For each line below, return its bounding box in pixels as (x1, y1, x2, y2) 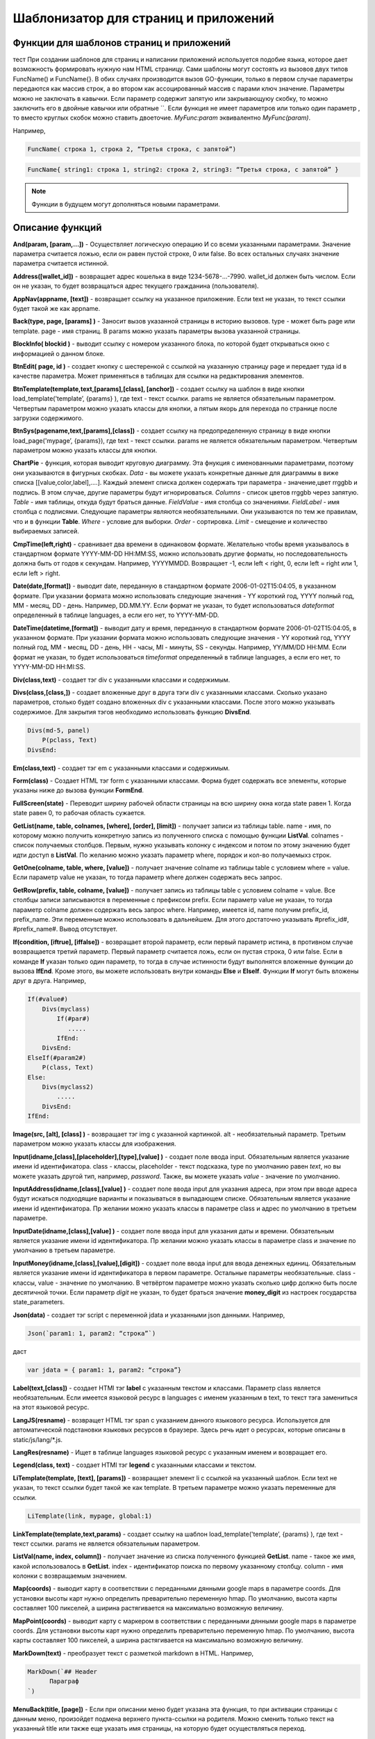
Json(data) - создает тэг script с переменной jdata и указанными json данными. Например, (12, 1311, 285, 1319)
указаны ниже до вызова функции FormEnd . (12, 786, 144, 794)
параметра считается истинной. (12, 259, 109, 268)
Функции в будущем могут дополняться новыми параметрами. (31, 200, 220, 208)
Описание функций (12, 221, 102, 233)
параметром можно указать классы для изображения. (12, 1139, 176, 1148)
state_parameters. (12, 1298, 65, 1306)
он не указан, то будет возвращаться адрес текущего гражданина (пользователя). (12, 282, 260, 290)
